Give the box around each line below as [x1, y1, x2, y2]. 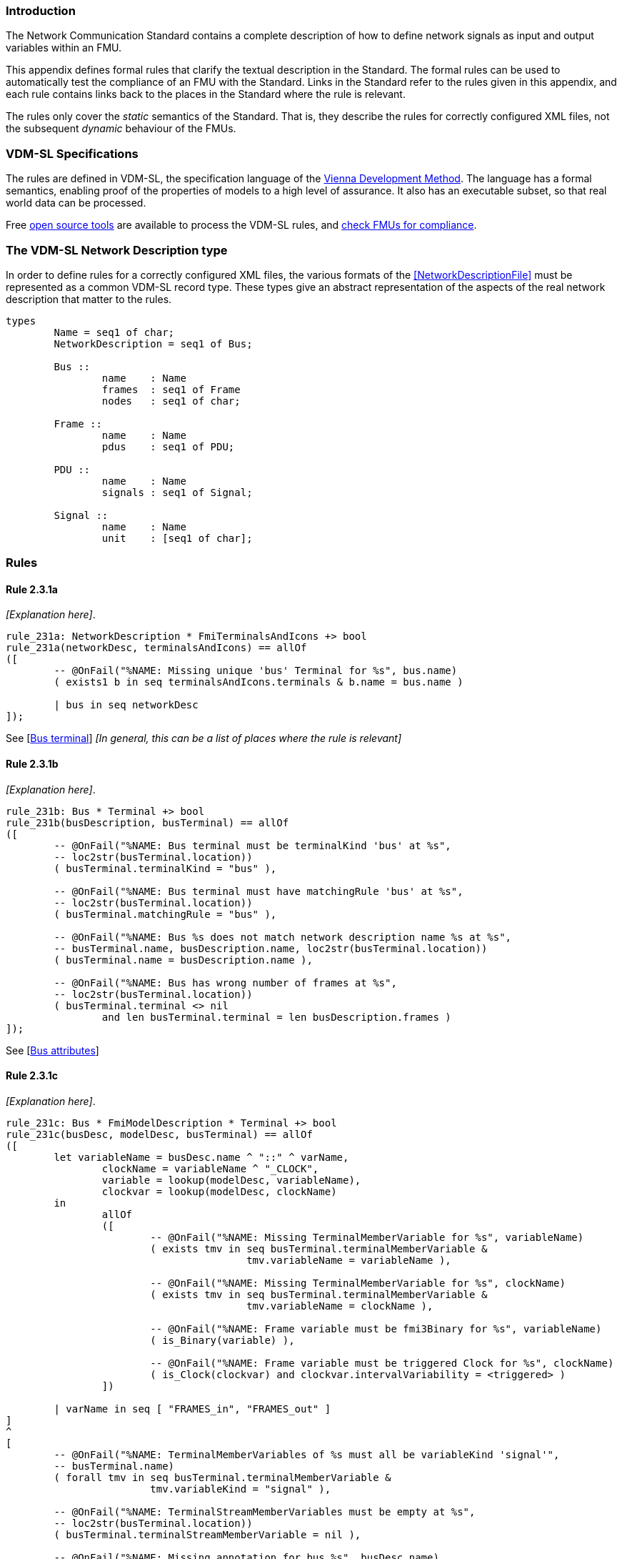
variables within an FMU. [6, 41, 122, 54]
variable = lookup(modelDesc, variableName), [101, 1174, 361, 1186]
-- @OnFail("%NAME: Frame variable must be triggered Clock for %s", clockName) [150, 1357, 614, 1369]
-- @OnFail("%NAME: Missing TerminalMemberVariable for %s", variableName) [150, 1231, 584, 1243]
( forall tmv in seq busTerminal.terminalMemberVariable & [54, 1471, 391, 1483]
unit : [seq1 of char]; [101, 532, 253, 544]
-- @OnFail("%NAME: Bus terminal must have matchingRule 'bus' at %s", [54, 885, 463, 897]
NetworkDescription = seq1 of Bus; [54, 337, 253, 350]
